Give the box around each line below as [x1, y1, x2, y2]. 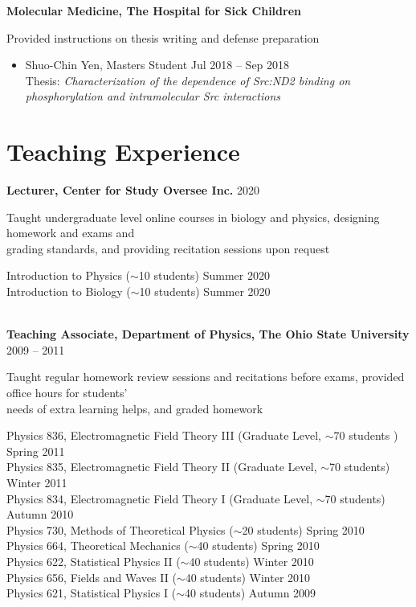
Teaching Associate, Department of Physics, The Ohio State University [6, 326, 410, 342]
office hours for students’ [6, 384, 128, 401]
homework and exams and [6, 224, 135, 241]
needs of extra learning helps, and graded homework [6, 400, 263, 416]
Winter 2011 [6, 474, 67, 490]
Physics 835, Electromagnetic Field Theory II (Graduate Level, [6, 458, 317, 475]
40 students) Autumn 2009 [184, 584, 316, 601]
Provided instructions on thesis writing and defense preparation [6, 29, 320, 46]
